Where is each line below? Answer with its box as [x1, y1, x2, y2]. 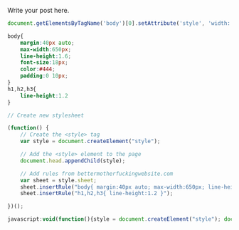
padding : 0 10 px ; [20, 73, 69, 80]
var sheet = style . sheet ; [20, 177, 97, 184]
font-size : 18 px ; [20, 59, 69, 66]
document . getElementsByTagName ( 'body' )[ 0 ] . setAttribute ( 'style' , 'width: [7, 20, 231, 27]
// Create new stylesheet [7, 112, 84, 119]
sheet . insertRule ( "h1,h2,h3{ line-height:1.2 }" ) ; [20, 190, 174, 197]
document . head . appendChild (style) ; [20, 157, 126, 164]
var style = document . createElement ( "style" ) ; [20, 138, 161, 145]
